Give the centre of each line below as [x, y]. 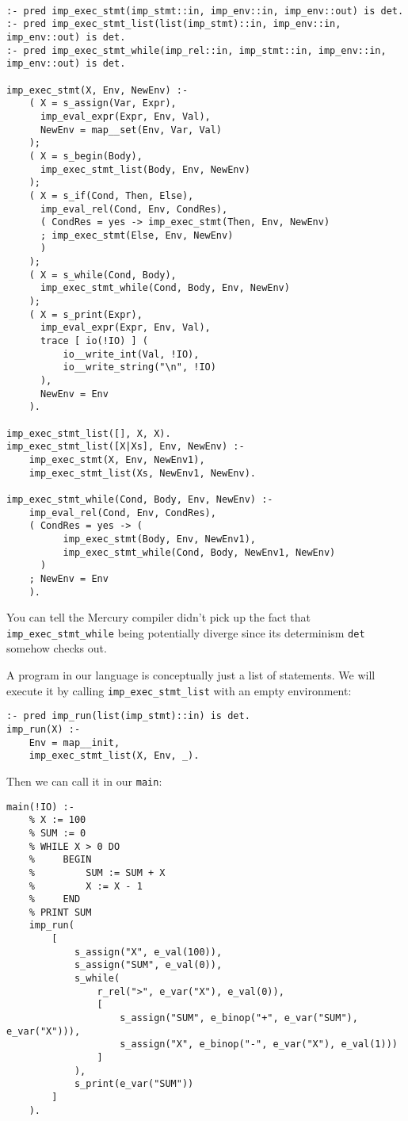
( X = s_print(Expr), [86, 314]
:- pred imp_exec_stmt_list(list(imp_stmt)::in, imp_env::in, [174, 24]
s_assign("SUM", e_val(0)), [148, 965]
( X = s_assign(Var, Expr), [103, 103]
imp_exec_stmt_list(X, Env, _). [114, 756]
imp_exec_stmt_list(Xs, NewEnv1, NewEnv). [142, 473]
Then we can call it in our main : [84, 780]
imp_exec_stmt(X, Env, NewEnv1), [117, 459]
